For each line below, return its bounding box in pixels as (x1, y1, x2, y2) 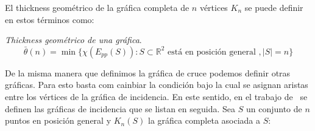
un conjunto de (246, 102, 302, 115)
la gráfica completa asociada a (147, 114, 261, 127)
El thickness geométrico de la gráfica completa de (5, 1, 189, 13)
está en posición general (168, 47, 256, 56)
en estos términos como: (5, 13, 94, 25)
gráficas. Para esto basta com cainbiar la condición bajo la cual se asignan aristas (5, 78, 308, 91)
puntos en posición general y (5, 114, 111, 127)
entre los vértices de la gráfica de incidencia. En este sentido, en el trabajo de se (5, 90, 308, 102)
